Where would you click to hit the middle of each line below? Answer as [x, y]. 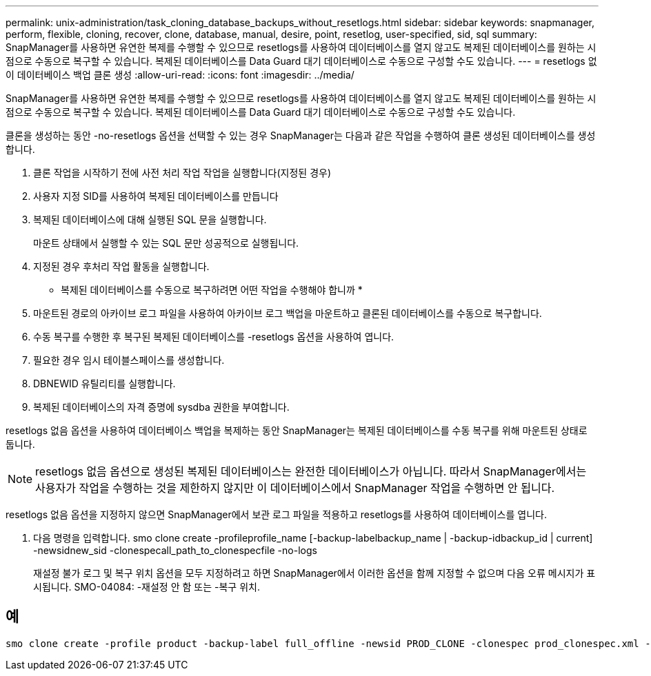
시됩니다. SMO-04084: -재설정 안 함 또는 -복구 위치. [147, 587]
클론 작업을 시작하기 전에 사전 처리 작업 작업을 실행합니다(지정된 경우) [182, 173]
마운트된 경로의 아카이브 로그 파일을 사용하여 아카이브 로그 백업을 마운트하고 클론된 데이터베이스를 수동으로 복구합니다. [288, 313]
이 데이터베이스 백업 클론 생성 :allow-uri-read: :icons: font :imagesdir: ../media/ [180, 75]
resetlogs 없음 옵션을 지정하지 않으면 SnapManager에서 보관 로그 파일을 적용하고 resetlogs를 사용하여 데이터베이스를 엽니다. [276, 514]
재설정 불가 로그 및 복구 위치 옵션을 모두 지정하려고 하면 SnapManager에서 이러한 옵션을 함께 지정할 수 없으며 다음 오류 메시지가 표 [314, 573]
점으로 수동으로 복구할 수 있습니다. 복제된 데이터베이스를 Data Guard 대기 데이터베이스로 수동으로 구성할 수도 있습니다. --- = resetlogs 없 [301, 61]
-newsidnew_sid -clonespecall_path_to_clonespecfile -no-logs [175, 550]
